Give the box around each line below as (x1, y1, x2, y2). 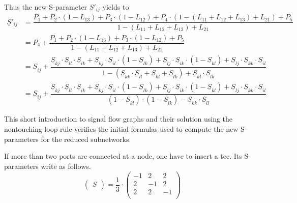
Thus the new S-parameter (4, 2, 87, 12)
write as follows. (41, 160, 91, 171)
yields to (102, 2, 129, 12)
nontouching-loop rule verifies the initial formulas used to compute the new (4, 124, 239, 134)
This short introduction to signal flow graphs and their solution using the (4, 113, 233, 124)
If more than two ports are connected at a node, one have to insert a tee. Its (4, 151, 242, 161)
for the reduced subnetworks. (41, 133, 131, 144)
